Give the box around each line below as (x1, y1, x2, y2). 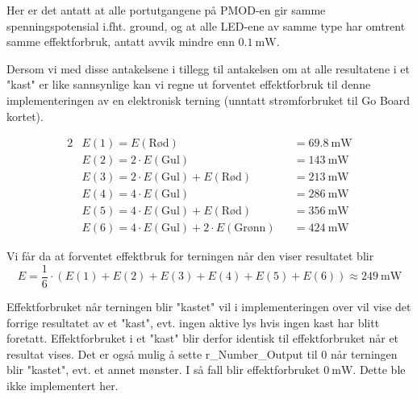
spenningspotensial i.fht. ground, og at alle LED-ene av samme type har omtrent (6, 17, 406, 34)
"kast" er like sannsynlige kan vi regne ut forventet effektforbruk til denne (6, 76, 371, 93)
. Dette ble (352, 361, 406, 378)
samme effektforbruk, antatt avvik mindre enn (6, 33, 235, 50)
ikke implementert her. (6, 376, 119, 393)
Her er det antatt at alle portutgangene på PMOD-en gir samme (6, 2, 326, 18)
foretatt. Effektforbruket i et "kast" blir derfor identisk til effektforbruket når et (6, 330, 399, 347)
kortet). (6, 107, 44, 124)
